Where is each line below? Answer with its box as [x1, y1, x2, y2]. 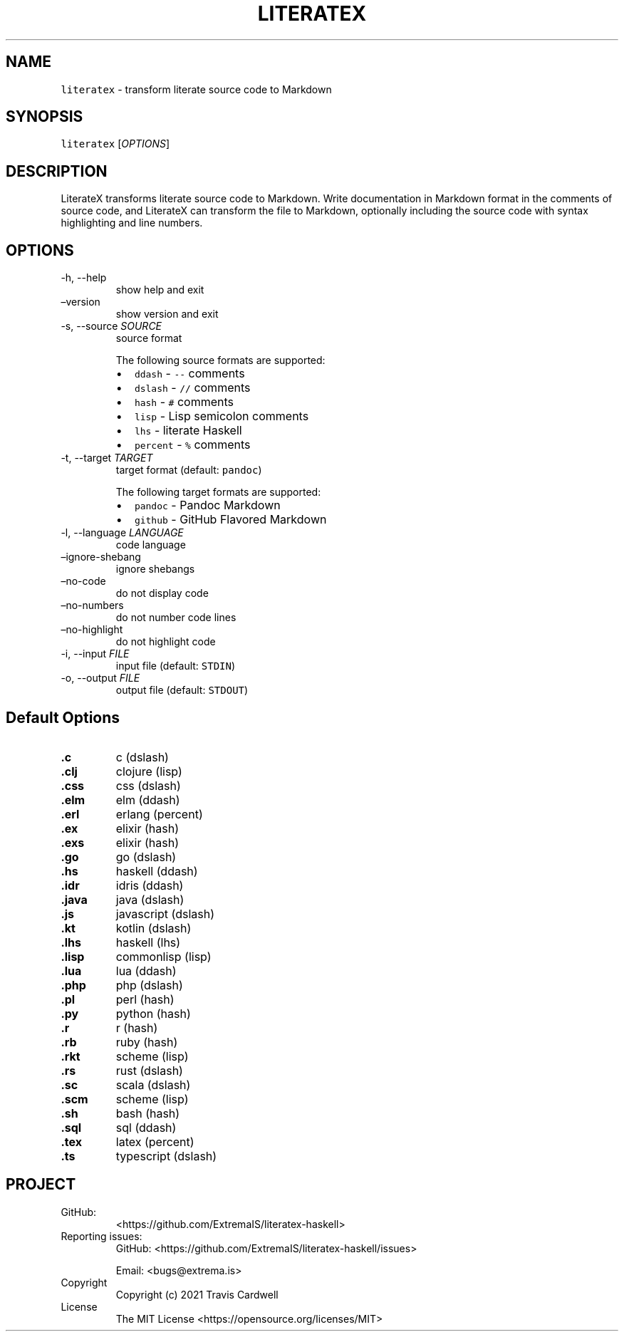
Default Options [6, 708, 120, 727]
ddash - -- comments [134, 366, 245, 381]
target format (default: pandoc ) [115, 464, 262, 477]
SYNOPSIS [6, 108, 83, 126]
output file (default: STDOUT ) [115, 684, 249, 697]
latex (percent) [115, 1134, 194, 1149]
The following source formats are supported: [115, 354, 326, 367]
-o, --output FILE [61, 672, 140, 685]
